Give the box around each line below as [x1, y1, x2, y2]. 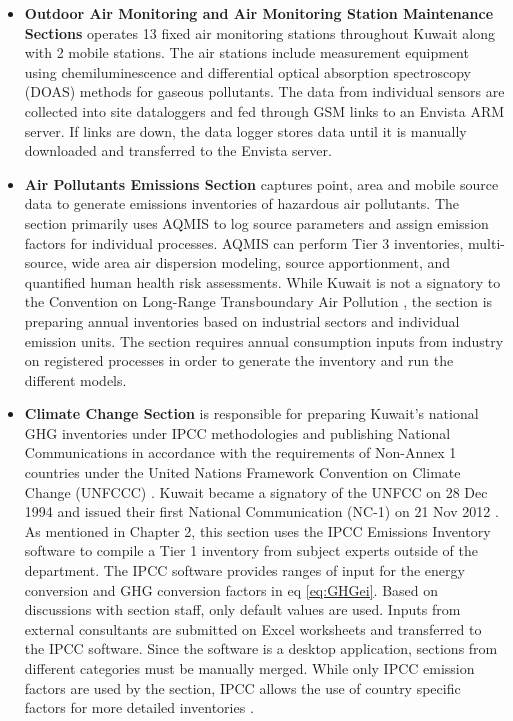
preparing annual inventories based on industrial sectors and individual [24, 310, 460, 331]
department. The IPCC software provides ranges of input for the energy [24, 560, 465, 581]
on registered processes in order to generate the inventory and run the [24, 350, 454, 371]
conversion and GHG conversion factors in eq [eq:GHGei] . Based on [24, 579, 439, 600]
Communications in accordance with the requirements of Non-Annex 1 [24, 442, 457, 463]
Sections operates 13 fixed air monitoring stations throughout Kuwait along [24, 22, 496, 43]
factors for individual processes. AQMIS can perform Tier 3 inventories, [24, 232, 464, 253]
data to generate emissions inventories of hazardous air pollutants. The [24, 193, 460, 214]
